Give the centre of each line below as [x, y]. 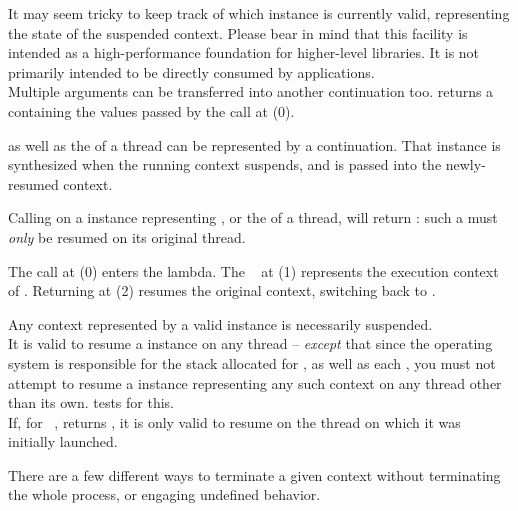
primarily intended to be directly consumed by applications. [191, 71]
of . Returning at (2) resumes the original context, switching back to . [222, 290]
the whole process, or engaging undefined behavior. [164, 494]
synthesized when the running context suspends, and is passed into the [225, 164]
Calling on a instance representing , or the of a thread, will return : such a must [253, 217]
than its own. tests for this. [91, 402]
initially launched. [63, 441]
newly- [465, 164]
